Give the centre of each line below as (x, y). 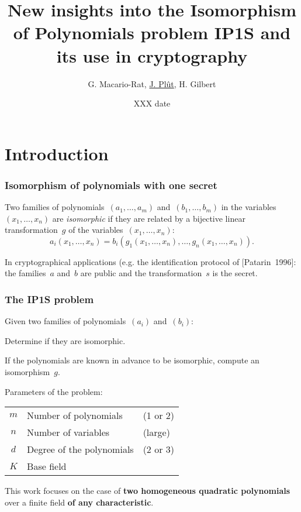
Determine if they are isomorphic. (65, 340)
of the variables (96, 230)
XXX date (152, 103)
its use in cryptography (152, 55)
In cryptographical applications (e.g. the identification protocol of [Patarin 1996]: (150, 261)
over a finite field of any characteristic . (79, 502)
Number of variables (68, 432)
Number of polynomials (75, 415)
